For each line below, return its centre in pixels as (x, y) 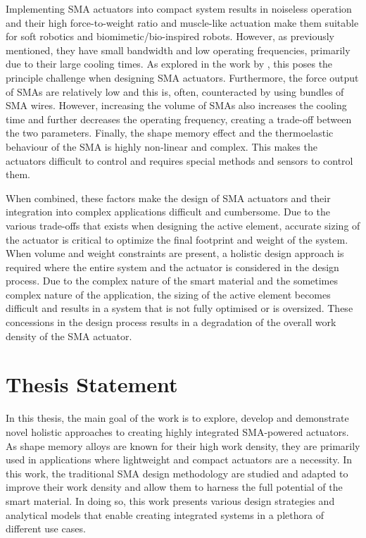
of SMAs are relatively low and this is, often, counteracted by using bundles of (175, 91)
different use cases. (46, 528)
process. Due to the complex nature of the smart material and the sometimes (172, 281)
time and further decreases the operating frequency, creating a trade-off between (179, 119)
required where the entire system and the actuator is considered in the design (172, 267)
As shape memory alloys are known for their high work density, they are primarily (183, 445)
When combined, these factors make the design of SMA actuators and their (168, 198)
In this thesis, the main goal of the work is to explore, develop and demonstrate (177, 418)
